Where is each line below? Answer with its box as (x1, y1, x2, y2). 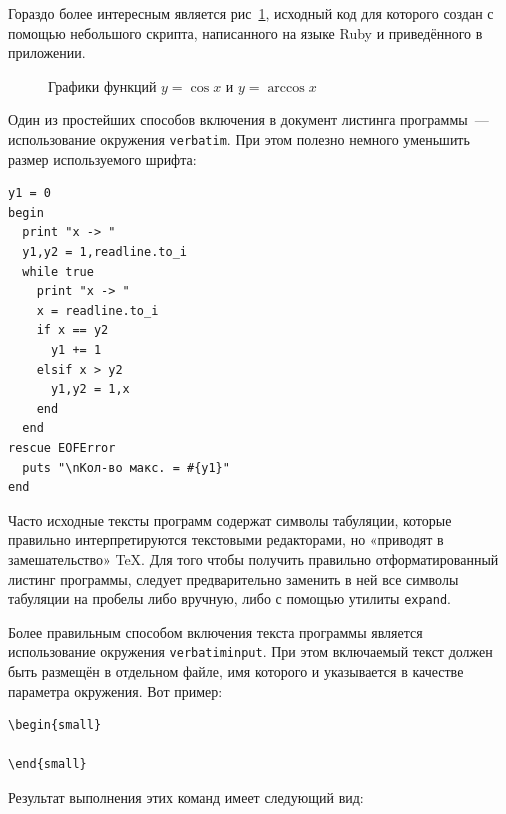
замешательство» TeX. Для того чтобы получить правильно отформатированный (8, 548, 499, 569)
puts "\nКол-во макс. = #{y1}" (22, 460, 230, 475)
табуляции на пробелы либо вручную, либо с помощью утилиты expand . (8, 588, 451, 609)
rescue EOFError (8, 440, 116, 455)
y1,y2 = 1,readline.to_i (22, 245, 187, 259)
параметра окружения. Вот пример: (8, 680, 223, 701)
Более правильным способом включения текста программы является (8, 621, 423, 642)
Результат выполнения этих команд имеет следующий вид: (8, 786, 364, 807)
